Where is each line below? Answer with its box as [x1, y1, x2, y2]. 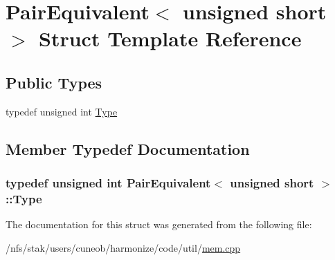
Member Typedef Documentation [6, 138, 250, 159]
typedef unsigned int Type [6, 104, 118, 118]
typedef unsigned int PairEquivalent [6, 174, 211, 192]
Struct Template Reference [39, 24, 302, 53]
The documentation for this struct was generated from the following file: [6, 217, 312, 232]
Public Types [6, 71, 102, 93]
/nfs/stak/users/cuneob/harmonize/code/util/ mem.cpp [6, 240, 241, 254]
